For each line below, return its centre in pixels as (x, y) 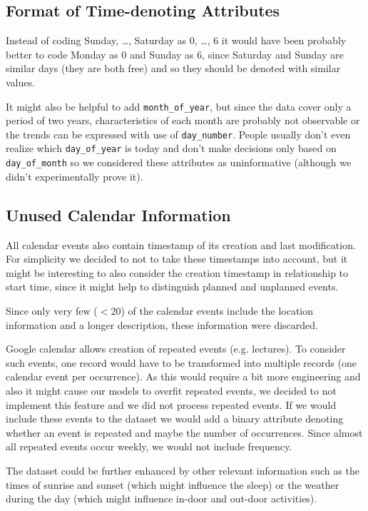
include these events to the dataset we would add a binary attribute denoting (175, 419)
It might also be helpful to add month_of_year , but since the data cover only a (179, 106)
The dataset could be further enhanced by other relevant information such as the (183, 470)
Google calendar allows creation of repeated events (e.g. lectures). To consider (176, 349)
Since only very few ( (52, 310)
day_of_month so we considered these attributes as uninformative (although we (179, 162)
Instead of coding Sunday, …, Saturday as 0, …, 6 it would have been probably (176, 40)
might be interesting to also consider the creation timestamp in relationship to (177, 272)
